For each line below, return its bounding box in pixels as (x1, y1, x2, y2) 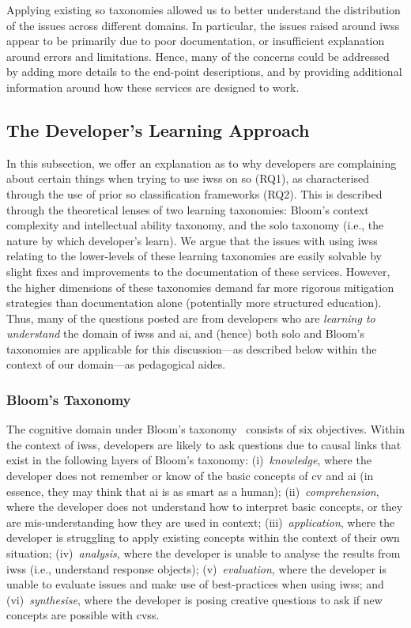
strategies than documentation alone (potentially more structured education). (6, 294, 382, 311)
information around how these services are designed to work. (6, 78, 300, 95)
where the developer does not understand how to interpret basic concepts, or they (6, 498, 403, 515)
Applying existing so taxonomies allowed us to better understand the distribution (6, 2, 401, 17)
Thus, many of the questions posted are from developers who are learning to (6, 309, 375, 326)
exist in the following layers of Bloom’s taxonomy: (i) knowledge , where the (6, 452, 371, 468)
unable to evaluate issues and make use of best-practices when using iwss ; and (6, 576, 384, 592)
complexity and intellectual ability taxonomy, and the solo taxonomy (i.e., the (6, 217, 384, 233)
